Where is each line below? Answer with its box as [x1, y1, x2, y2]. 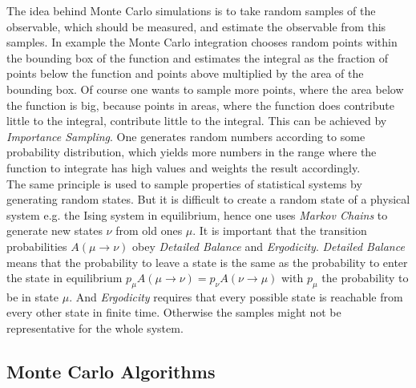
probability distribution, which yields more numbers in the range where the [6, 143, 377, 160]
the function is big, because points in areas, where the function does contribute [6, 96, 394, 113]
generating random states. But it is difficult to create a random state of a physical [6, 191, 410, 208]
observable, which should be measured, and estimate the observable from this [6, 18, 386, 34]
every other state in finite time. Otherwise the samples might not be [6, 304, 341, 321]
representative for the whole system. [6, 320, 184, 337]
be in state [6, 288, 59, 305]
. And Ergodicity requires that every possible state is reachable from [69, 288, 403, 305]
